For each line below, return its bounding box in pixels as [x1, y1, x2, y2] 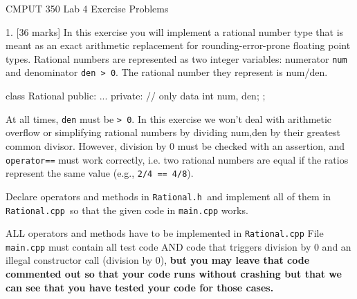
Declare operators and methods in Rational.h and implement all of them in [6, 189, 331, 203]
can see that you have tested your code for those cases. [6, 280, 274, 294]
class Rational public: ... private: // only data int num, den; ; [6, 88, 266, 103]
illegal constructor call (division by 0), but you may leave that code [6, 253, 310, 267]
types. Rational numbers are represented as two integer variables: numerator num [6, 51, 347, 66]
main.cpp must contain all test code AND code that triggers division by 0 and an [6, 239, 351, 253]
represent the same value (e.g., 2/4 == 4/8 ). [6, 166, 194, 180]
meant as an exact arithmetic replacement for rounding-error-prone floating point [6, 38, 351, 52]
